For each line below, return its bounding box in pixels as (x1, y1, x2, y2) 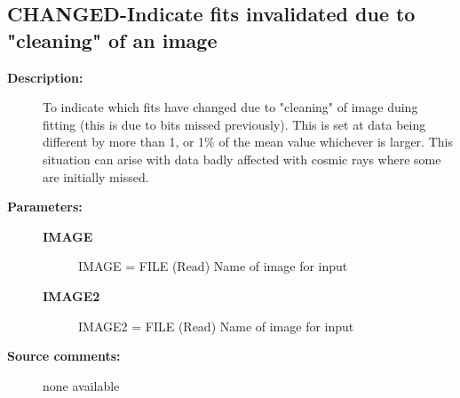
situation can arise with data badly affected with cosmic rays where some (43, 149, 441, 168)
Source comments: (7, 346, 121, 365)
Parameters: (7, 197, 83, 216)
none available (43, 376, 120, 394)
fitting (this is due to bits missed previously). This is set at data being (43, 115, 426, 133)
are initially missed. (43, 167, 149, 186)
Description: (7, 68, 83, 86)
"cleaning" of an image (7, 26, 218, 53)
